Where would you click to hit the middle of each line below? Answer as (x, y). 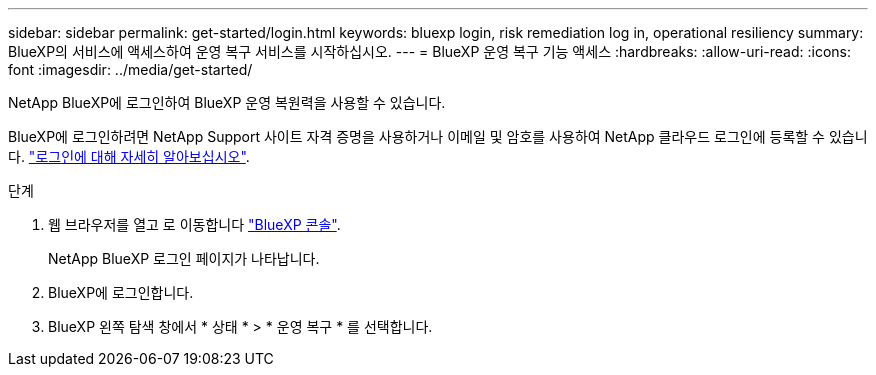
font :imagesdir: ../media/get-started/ (130, 69)
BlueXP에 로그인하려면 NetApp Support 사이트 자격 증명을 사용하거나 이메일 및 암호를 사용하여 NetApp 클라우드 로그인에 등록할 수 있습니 (438, 136)
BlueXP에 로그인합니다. (121, 292)
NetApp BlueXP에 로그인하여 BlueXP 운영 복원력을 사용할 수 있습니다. (227, 102)
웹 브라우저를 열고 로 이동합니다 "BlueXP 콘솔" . (194, 224)
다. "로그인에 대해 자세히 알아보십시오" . (129, 156)
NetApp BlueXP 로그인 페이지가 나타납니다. (184, 258)
